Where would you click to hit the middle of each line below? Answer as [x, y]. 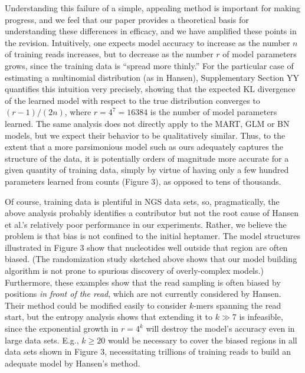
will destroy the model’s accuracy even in [220, 328]
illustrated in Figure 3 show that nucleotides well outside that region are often [146, 247]
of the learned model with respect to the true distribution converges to [132, 100]
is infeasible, [261, 317]
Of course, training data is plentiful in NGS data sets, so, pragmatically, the [142, 201]
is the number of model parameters [214, 112]
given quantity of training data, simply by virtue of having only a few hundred [147, 170]
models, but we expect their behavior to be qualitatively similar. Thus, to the [145, 135]
